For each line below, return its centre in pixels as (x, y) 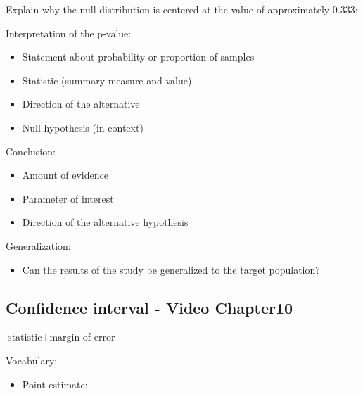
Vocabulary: (32, 360)
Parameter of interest (68, 198)
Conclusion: (31, 151)
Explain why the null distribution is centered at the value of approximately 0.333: (182, 9)
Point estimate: (55, 384)
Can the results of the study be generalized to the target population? (171, 269)
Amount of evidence (65, 175)
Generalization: (38, 245)
